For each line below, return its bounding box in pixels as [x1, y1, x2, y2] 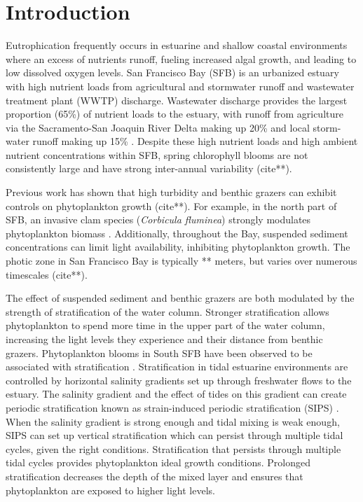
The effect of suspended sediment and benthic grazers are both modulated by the [6, 291, 355, 305]
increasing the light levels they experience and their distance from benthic [6, 332, 323, 346]
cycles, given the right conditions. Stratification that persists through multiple [6, 441, 341, 456]
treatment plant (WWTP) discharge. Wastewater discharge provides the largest [6, 92, 348, 107]
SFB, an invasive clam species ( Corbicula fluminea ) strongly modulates [6, 212, 311, 227]
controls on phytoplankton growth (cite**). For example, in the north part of [6, 198, 337, 213]
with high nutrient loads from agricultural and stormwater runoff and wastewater [6, 78, 355, 93]
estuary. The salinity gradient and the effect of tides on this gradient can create [6, 386, 347, 401]
